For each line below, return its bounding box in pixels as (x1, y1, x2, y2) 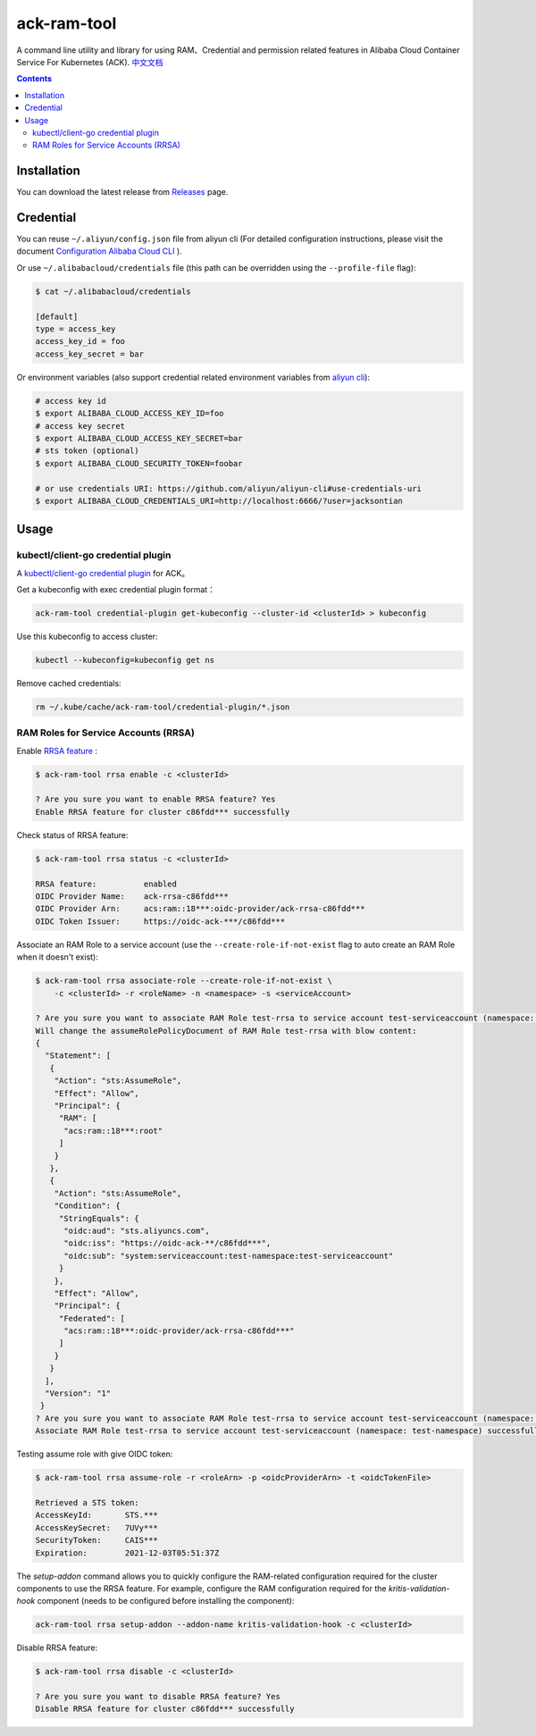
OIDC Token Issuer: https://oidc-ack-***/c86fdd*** (35, 916, 286, 927)
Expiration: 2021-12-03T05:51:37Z (35, 1547, 220, 1558)
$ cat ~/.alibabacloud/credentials (35, 286, 191, 297)
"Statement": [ (45, 1051, 112, 1061)
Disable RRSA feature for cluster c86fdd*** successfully (35, 1704, 295, 1715)
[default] (35, 311, 79, 322)
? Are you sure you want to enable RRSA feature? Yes (35, 794, 276, 804)
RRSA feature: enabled (35, 878, 178, 889)
